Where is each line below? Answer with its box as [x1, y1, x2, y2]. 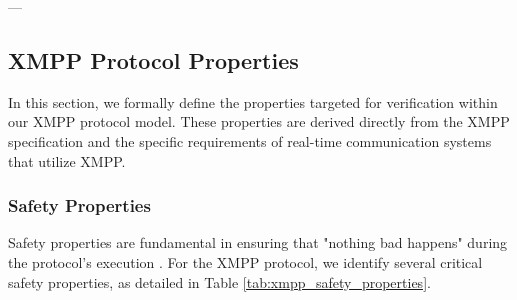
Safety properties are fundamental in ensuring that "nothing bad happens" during [8, 232, 508, 253]
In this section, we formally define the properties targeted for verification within [8, 91, 498, 112]
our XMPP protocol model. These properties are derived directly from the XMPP [8, 111, 510, 132]
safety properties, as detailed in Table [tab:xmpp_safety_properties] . [8, 271, 431, 292]
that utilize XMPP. [8, 150, 126, 171]
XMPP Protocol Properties [8, 44, 299, 75]
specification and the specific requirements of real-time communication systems [8, 130, 492, 151]
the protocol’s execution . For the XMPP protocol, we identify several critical [8, 251, 483, 272]
